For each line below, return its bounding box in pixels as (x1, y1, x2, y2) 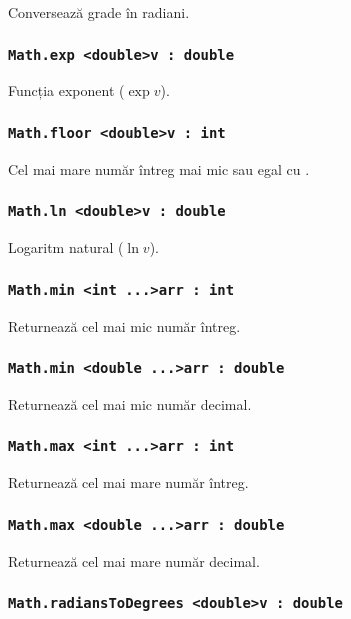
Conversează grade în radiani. (8, 2, 190, 22)
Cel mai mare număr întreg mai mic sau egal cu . (8, 158, 310, 179)
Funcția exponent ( (8, 80, 125, 101)
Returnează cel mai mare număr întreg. (8, 472, 249, 493)
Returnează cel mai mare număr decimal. (8, 550, 260, 571)
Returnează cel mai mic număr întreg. (8, 315, 241, 336)
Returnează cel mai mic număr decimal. (8, 393, 252, 414)
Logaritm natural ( (8, 237, 124, 258)
